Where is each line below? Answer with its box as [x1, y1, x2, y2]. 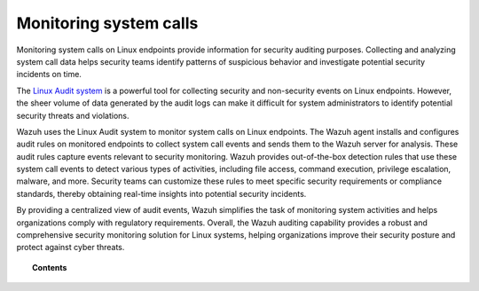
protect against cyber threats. [16, 242, 125, 253]
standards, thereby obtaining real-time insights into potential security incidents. [16, 188, 307, 199]
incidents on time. [16, 69, 82, 80]
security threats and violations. [16, 110, 130, 121]
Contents [32, 262, 67, 272]
